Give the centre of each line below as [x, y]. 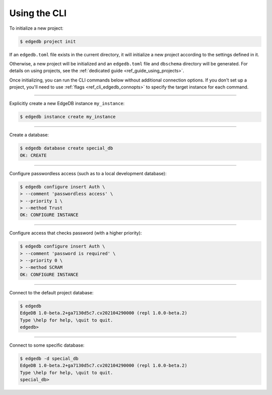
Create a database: [29, 135]
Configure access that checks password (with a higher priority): [76, 233]
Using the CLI [38, 13]
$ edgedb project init [48, 41]
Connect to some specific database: [47, 345]
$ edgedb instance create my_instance [68, 117]
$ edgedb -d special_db [49, 358]
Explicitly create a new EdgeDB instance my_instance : [67, 104]
